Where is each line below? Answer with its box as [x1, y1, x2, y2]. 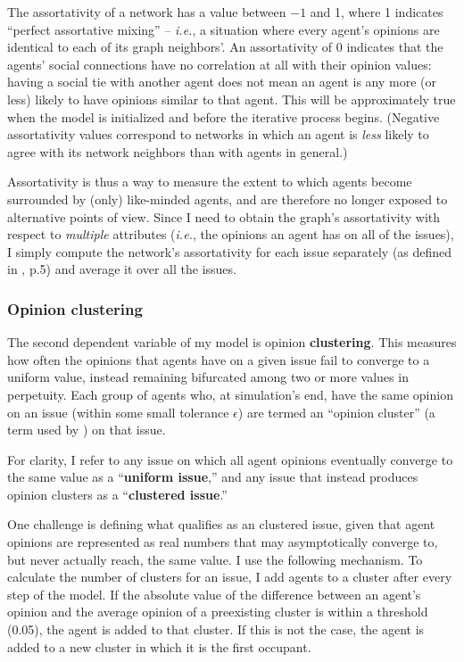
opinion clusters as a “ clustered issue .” [7, 484, 228, 503]
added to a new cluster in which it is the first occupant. [7, 637, 311, 656]
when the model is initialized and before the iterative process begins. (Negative [7, 107, 440, 126]
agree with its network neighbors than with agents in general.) [7, 142, 348, 161]
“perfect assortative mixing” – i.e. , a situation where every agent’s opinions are [7, 20, 440, 38]
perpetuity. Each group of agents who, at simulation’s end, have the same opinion [7, 385, 453, 403]
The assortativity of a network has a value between [7, 3, 286, 21]
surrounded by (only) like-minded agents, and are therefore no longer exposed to [7, 189, 448, 208]
